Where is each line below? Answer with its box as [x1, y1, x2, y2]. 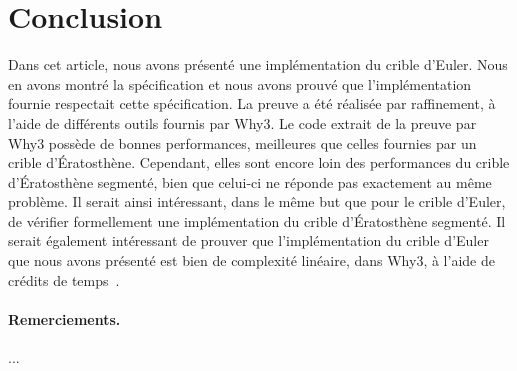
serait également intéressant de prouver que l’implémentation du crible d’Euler [8, 230, 489, 251]
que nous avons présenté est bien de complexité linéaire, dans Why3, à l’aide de [8, 250, 495, 271]
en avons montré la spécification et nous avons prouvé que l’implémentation [8, 73, 472, 94]
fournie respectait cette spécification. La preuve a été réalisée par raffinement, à [8, 93, 496, 114]
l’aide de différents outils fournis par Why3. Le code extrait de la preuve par [8, 112, 477, 133]
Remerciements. [8, 308, 121, 329]
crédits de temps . [8, 269, 120, 290]
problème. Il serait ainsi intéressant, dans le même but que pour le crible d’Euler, [8, 191, 506, 212]
